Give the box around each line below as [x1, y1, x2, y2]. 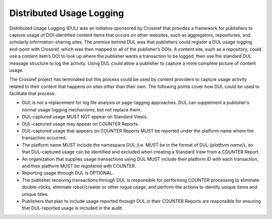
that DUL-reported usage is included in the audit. [22, 205, 123, 211]
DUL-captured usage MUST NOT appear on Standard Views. [22, 114, 148, 120]
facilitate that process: [9, 90, 56, 96]
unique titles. [22, 191, 49, 197]
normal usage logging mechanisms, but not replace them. [22, 106, 142, 113]
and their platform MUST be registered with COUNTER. [22, 163, 136, 169]
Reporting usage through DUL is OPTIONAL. [22, 170, 114, 176]
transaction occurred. [22, 135, 67, 141]
